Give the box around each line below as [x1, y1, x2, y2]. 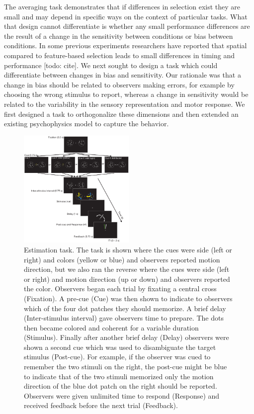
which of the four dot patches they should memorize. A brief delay [24, 303, 226, 313]
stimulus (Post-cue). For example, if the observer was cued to [24, 351, 211, 362]
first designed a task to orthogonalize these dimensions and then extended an [4, 108, 239, 119]
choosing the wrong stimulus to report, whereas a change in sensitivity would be [4, 89, 249, 99]
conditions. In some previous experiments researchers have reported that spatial [4, 40, 247, 51]
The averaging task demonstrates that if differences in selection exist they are [4, 1, 241, 11]
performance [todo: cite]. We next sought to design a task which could [4, 60, 218, 70]
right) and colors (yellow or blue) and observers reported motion [24, 254, 220, 264]
